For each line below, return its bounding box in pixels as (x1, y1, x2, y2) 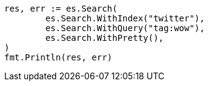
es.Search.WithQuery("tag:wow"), (45, 23, 205, 33)
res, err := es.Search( (4, 4, 118, 13)
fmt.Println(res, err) (4, 52, 113, 62)
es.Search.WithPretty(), (45, 33, 164, 43)
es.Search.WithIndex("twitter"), (45, 13, 205, 23)
